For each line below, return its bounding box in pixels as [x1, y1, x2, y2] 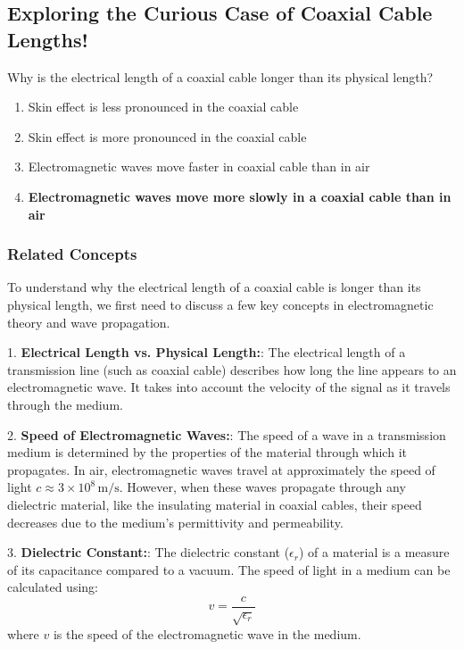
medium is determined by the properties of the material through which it [7, 443, 407, 462]
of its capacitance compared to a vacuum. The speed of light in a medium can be [7, 560, 451, 578]
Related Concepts [7, 243, 137, 265]
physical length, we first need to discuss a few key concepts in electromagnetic [7, 295, 434, 313]
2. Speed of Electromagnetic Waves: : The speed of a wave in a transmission [7, 425, 446, 444]
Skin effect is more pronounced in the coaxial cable [28, 127, 307, 146]
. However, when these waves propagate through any [119, 478, 406, 496]
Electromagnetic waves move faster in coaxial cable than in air [28, 157, 370, 176]
